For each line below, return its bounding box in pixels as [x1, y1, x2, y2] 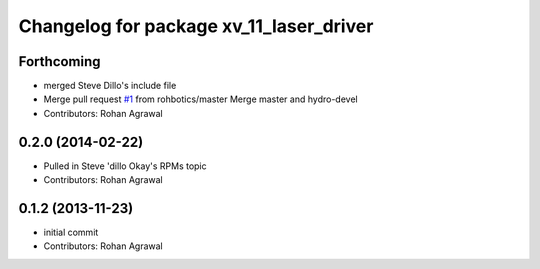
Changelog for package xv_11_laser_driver [18, 15, 374, 37]
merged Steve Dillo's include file [43, 80, 177, 92]
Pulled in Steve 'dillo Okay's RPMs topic [43, 160, 207, 172]
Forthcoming [18, 53, 101, 70]
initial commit [43, 226, 99, 239]
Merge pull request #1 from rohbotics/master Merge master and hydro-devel [43, 93, 359, 105]
